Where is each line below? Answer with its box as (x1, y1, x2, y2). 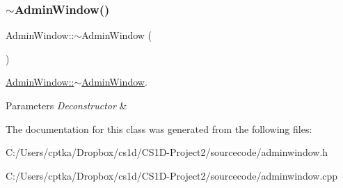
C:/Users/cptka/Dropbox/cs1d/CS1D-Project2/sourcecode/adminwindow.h (6, 145, 328, 159)
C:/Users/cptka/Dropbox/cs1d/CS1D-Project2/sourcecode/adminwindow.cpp (6, 168, 338, 182)
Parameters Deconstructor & (6, 98, 127, 112)
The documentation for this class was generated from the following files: (6, 121, 312, 136)
